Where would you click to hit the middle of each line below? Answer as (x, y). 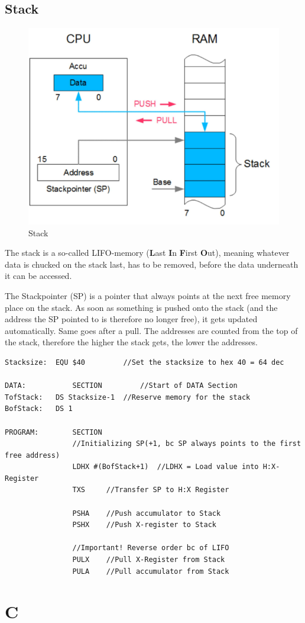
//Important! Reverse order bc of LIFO (151, 548)
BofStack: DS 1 (39, 409)
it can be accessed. (38, 276)
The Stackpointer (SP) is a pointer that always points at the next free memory (148, 295)
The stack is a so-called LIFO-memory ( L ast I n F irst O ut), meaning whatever (147, 253)
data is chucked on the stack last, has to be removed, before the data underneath (152, 264)
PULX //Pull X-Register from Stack (149, 560)
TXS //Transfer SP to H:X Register (151, 490)
